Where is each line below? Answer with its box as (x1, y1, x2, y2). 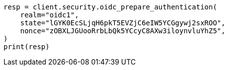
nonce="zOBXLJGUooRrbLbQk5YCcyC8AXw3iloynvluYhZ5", (20, 27, 226, 35)
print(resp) (3, 43, 50, 51)
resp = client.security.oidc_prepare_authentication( (3, 3, 217, 11)
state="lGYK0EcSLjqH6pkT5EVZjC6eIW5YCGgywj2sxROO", (20, 19, 226, 27)
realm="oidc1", (20, 11, 79, 19)
